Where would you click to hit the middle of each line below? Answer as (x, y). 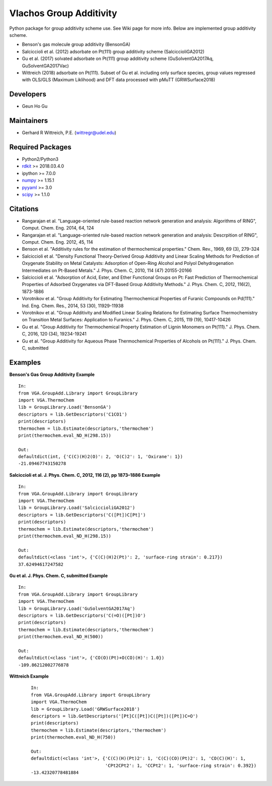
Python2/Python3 (40, 159)
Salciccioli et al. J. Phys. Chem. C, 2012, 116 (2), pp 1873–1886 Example (85, 475)
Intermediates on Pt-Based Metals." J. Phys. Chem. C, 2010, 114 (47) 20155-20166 (107, 270)
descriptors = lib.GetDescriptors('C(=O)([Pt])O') (82, 615)
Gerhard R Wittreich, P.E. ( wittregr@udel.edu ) (69, 133)
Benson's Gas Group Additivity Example (52, 374)
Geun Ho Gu (35, 106)
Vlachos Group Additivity (63, 13)
